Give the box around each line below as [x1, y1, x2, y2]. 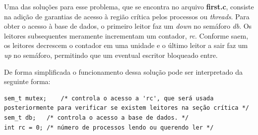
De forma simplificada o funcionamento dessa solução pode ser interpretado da [4, 66, 243, 77]
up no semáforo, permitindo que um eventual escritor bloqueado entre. [4, 49, 218, 60]
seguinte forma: [4, 76, 51, 87]
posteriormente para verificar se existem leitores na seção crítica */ [4, 104, 249, 112]
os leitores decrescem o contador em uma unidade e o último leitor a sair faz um [4, 40, 248, 50]
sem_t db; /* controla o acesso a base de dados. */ [4, 114, 189, 121]
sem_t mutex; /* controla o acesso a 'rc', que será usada [4, 94, 214, 102]
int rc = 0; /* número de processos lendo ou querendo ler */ [4, 124, 214, 131]
